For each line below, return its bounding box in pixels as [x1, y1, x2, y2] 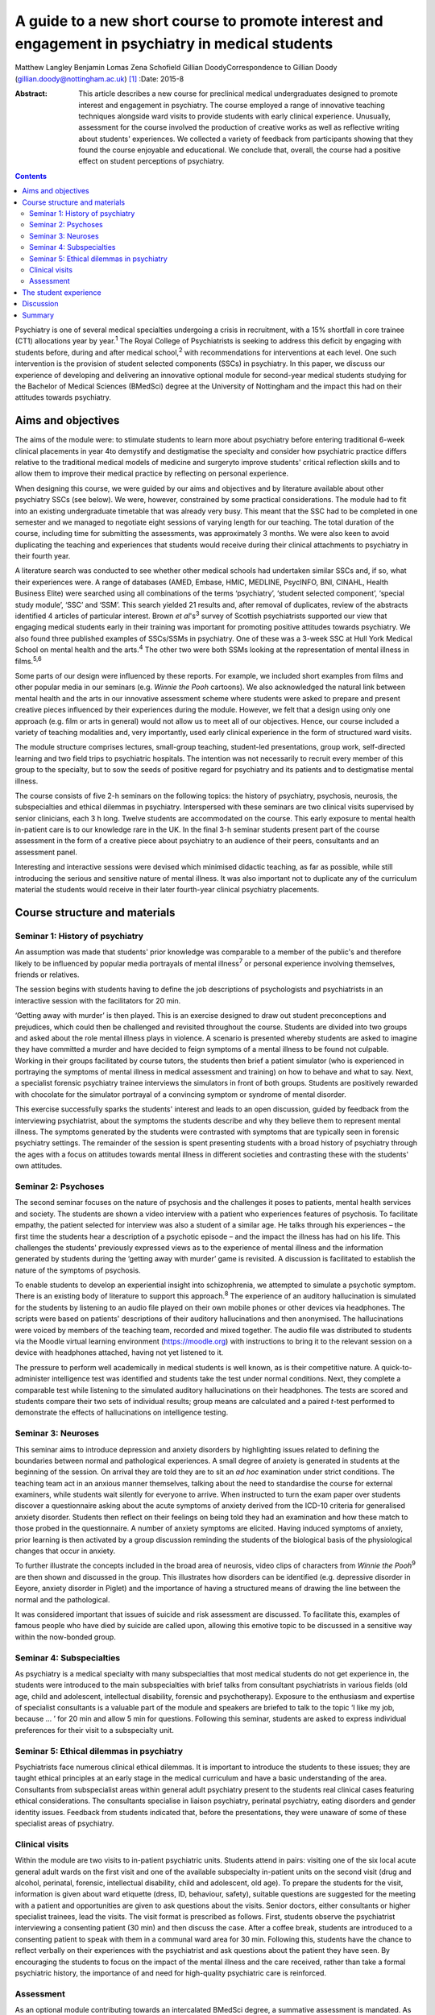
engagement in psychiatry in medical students [14, 35, 333, 52]
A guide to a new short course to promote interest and [14, 12, 383, 30]
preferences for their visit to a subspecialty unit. [14, 1725, 175, 1735]
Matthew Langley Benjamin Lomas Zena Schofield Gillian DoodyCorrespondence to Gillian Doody [14, 63, 338, 73]
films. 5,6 [14, 654, 42, 666]
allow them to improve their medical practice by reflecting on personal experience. [14, 468, 289, 479]
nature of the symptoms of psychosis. [14, 1265, 141, 1275]
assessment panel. [14, 847, 78, 857]
